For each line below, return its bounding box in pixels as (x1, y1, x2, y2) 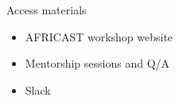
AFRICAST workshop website (25, 28, 173, 45)
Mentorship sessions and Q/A (25, 55, 170, 72)
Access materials (6, 2, 87, 17)
